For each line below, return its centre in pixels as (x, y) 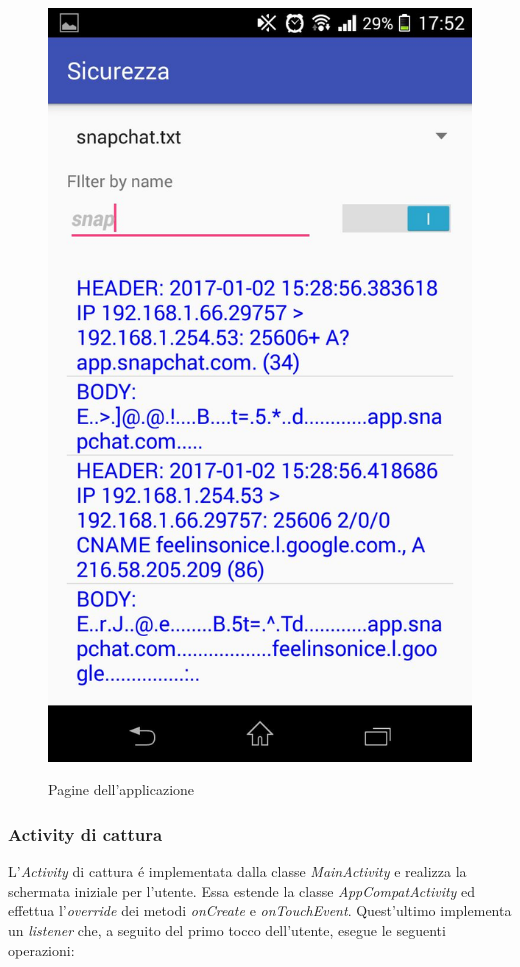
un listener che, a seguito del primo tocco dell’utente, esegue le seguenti (227, 929)
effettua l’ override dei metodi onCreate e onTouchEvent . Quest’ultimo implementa (260, 910)
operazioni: (41, 949)
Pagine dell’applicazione (121, 789)
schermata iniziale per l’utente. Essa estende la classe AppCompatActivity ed (242, 890)
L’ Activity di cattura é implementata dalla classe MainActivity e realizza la (237, 871)
